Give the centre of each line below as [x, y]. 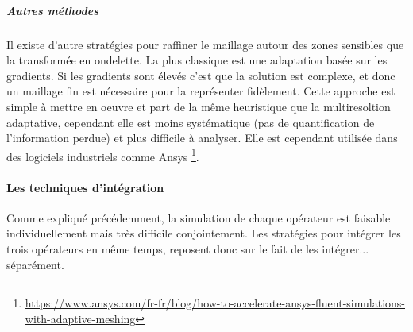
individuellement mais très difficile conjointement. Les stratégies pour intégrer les [204, 233]
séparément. [35, 264]
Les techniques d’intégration [85, 187]
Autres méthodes [52, 10]
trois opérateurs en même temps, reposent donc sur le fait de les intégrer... [188, 248]
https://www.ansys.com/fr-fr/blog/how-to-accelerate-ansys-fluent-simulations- [215, 303]
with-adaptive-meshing [80, 318]
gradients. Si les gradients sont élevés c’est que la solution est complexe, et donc [201, 75]
